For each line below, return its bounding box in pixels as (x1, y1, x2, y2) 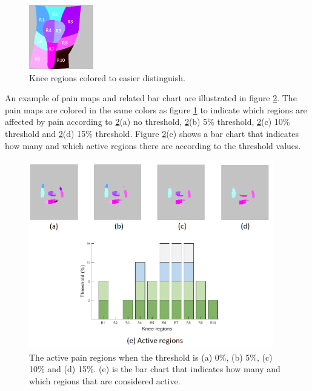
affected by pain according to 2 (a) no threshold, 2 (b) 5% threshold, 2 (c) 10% (5, 115, 290, 128)
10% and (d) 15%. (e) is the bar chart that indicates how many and (29, 363, 280, 375)
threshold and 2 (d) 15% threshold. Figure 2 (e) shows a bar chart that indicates (5, 127, 299, 139)
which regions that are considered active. (29, 374, 181, 387)
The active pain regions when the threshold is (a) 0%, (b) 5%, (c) (29, 350, 273, 363)
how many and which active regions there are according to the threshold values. (5, 139, 301, 152)
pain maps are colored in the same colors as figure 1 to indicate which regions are (5, 103, 307, 116)
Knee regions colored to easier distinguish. (29, 71, 185, 84)
